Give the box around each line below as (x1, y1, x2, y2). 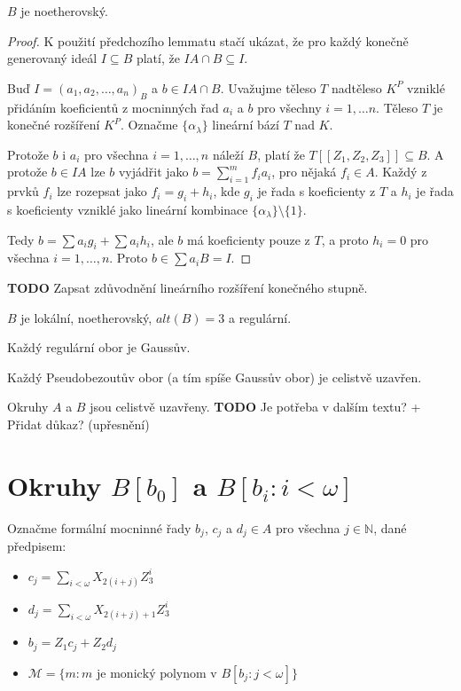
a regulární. (228, 308, 292, 326)
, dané (373, 518, 407, 537)
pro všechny (257, 98, 322, 116)
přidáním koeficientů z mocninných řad (7, 98, 219, 116)
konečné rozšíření (7, 115, 100, 134)
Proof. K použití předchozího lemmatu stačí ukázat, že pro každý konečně (7, 31, 409, 50)
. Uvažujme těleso (220, 78, 316, 97)
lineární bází (212, 115, 279, 134)
